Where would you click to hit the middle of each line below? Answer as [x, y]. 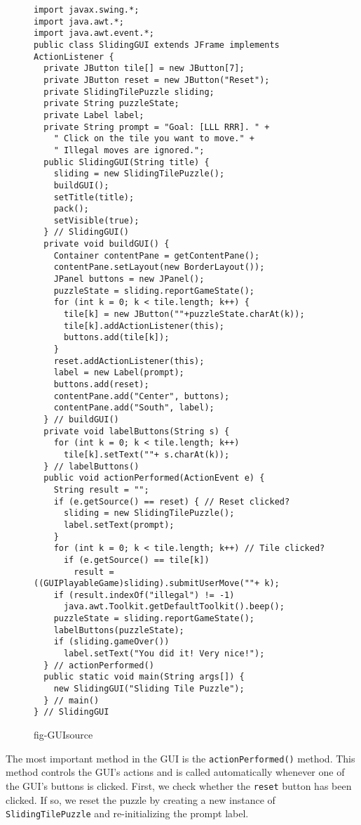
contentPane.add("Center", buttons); [142, 396]
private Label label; [94, 115]
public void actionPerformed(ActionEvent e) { [154, 478]
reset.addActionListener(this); [129, 361]
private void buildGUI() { [107, 244]
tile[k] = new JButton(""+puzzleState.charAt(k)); [184, 314]
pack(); [71, 209]
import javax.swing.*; [87, 10]
